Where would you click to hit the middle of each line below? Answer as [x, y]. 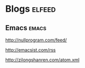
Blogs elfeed [31, 9]
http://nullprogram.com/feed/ [36, 40]
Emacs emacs [26, 28]
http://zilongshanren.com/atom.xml [42, 60]
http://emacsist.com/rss [30, 50]
